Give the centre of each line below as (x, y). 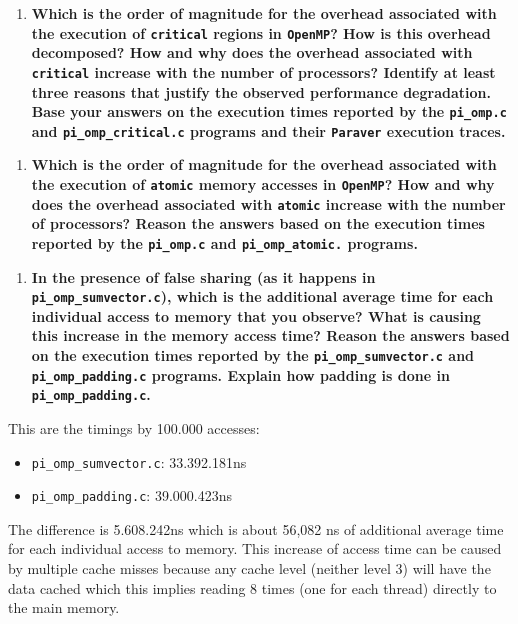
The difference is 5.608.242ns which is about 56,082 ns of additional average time (256, 528)
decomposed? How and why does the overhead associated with (252, 52)
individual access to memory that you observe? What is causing (256, 315)
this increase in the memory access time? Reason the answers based (270, 335)
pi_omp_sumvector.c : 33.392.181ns (139, 461)
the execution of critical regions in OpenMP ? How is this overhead (261, 32)
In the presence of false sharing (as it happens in (203, 276)
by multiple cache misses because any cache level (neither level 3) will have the (249, 568)
